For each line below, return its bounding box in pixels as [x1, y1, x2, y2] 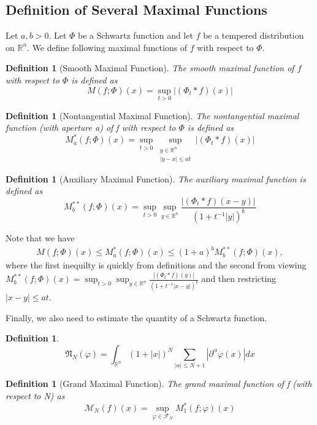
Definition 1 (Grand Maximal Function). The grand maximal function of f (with [6, 377, 312, 390]
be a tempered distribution [203, 29, 304, 42]
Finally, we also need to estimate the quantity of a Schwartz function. [6, 311, 267, 324]
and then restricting [201, 272, 277, 285]
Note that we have [6, 232, 75, 244]
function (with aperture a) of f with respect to [6, 121, 176, 134]
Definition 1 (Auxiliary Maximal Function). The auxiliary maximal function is [6, 172, 306, 185]
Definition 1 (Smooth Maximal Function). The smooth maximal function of [6, 61, 294, 74]
